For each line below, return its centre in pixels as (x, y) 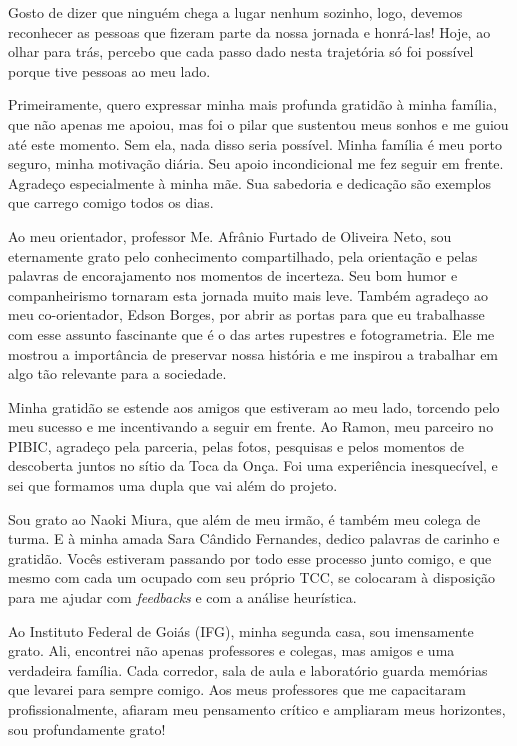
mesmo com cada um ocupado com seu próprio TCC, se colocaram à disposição (251, 577)
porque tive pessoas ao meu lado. (109, 70)
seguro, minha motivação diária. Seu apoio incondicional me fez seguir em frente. (256, 163)
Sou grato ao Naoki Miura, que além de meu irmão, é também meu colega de (244, 518)
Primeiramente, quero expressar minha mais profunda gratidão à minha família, (252, 104)
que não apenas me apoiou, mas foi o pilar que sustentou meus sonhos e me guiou (258, 123)
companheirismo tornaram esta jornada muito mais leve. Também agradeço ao (248, 294)
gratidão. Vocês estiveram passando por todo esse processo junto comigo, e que (250, 557)
